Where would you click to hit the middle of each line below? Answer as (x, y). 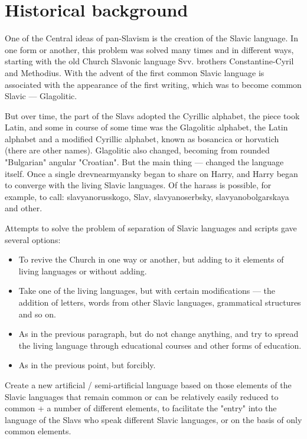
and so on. (37, 314)
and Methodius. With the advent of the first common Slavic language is (135, 72)
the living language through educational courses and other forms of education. (160, 345)
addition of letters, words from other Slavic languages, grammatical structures (160, 302)
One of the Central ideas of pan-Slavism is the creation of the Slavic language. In (151, 38)
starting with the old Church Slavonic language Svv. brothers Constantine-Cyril (149, 61)
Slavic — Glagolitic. (41, 96)
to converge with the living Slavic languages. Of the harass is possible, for (138, 185)
